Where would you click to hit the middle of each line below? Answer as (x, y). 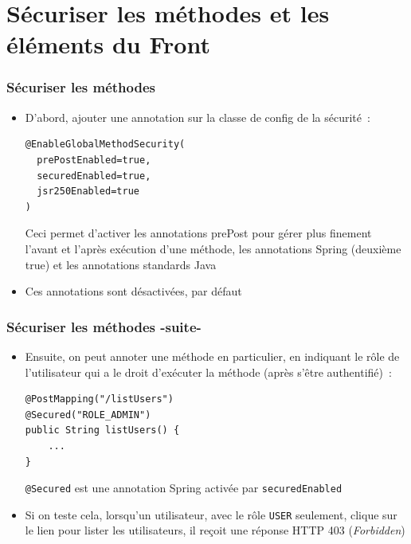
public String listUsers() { (102, 431)
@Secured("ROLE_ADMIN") (88, 415)
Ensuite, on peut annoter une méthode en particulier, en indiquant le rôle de (212, 356)
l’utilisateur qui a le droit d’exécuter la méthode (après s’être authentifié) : (208, 372)
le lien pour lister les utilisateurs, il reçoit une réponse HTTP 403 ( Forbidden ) (215, 530)
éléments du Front (108, 44)
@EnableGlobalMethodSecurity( (105, 145)
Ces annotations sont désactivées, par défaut (133, 291)
